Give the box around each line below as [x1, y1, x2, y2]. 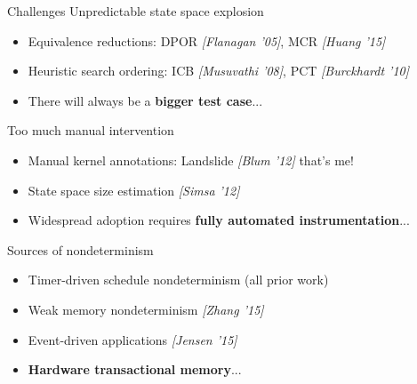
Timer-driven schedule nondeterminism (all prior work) [28, 270, 329, 289]
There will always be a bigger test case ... [28, 91, 263, 109]
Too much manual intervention [7, 121, 174, 140]
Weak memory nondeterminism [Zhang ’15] [28, 300, 264, 318]
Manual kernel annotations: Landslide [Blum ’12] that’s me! [28, 150, 354, 169]
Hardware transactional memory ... [28, 360, 242, 379]
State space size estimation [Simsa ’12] [28, 180, 240, 199]
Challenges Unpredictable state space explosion [7, 2, 264, 20]
